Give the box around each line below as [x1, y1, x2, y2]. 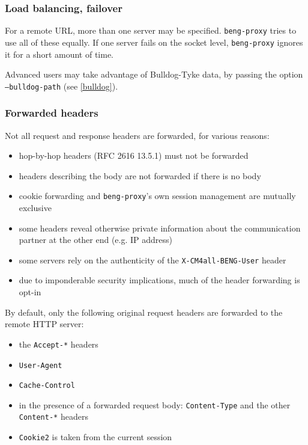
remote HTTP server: [5, 318, 84, 330]
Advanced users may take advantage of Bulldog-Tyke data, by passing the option [5, 68, 303, 81]
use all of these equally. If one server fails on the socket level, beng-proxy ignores [5, 35, 303, 48]
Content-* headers [19, 410, 88, 423]
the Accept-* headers [19, 337, 98, 350]
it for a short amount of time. [5, 48, 113, 60]
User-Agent [19, 361, 62, 370]
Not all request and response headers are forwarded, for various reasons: [5, 129, 270, 141]
